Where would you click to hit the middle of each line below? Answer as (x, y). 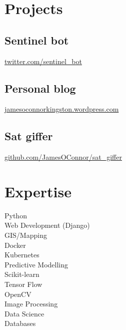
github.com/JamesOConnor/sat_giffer (63, 157)
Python (16, 215)
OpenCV (18, 294)
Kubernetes (22, 255)
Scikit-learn (22, 274)
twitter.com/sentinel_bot (43, 61)
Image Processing (31, 304)
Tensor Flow (23, 284)
